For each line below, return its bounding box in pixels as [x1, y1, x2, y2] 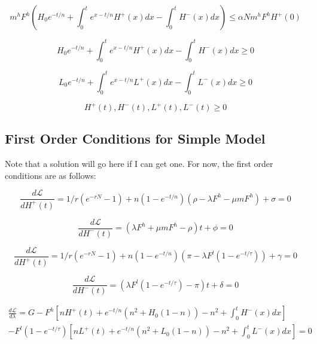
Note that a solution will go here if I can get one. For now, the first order [5, 157, 273, 170]
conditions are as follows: [5, 169, 96, 181]
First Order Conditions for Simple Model [5, 129, 266, 148]
